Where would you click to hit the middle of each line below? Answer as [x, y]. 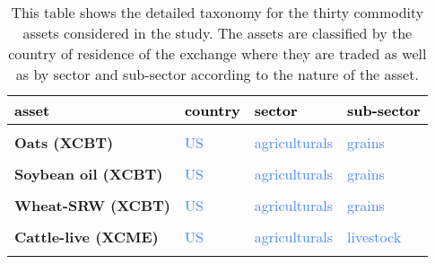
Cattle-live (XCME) [87, 237]
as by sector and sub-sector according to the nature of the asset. [217, 74]
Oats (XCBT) [64, 142]
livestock [374, 237]
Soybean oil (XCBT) [89, 174]
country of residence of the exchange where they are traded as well [217, 53]
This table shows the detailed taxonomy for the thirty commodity [217, 12]
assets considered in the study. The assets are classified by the [217, 33]
